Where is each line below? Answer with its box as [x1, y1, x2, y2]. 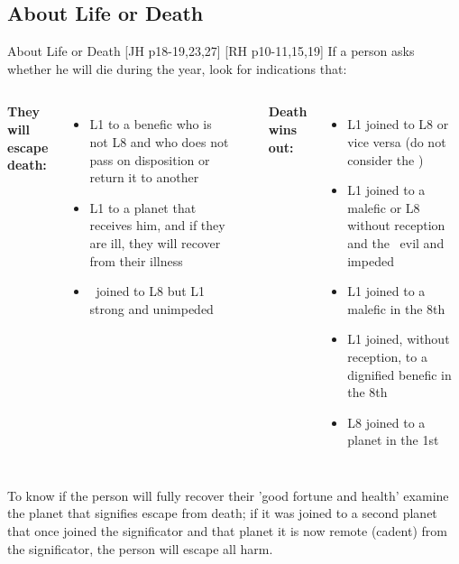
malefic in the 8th [347, 299, 445, 318]
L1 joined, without [347, 329, 450, 348]
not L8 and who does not [89, 132, 229, 151]
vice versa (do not [347, 132, 446, 151]
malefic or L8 [347, 198, 420, 217]
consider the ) [347, 150, 424, 169]
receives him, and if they [89, 216, 225, 235]
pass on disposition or [89, 150, 210, 169]
